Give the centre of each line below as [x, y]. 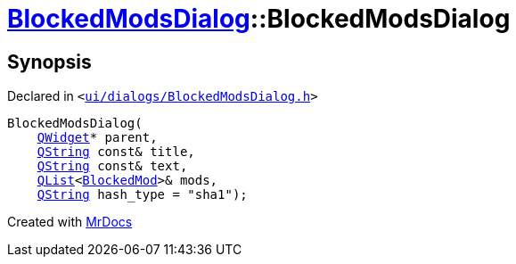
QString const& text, [112, 166]
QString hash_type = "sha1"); [142, 195]
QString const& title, [116, 152]
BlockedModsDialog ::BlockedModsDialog [259, 19]
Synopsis [49, 62]
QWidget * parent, [97, 138]
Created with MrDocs [70, 222]
